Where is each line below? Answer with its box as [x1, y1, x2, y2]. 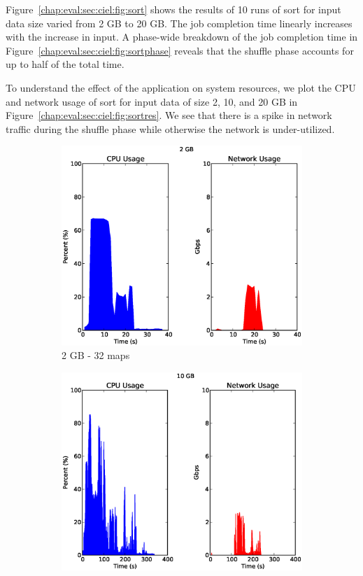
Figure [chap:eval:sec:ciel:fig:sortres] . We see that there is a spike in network [6, 108, 332, 122]
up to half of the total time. [6, 57, 124, 71]
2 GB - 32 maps [62, 348, 130, 363]
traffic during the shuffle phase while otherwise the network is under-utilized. [6, 121, 335, 136]
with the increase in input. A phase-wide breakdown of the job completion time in [6, 29, 358, 44]
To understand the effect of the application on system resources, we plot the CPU [6, 80, 356, 94]
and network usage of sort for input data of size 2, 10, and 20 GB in [6, 94, 298, 108]
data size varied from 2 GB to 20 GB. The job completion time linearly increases [6, 15, 353, 30]
